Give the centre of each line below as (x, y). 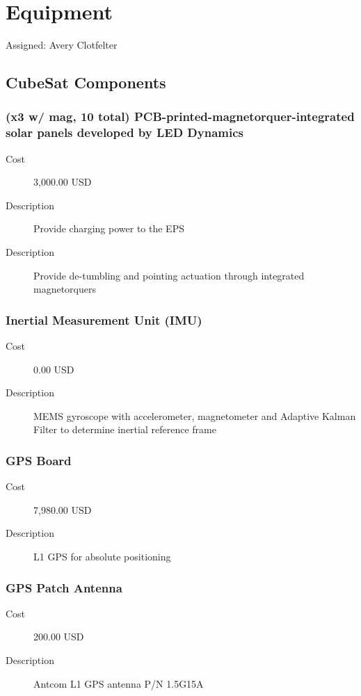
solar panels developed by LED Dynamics (125, 132)
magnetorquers (65, 289)
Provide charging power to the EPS (109, 228)
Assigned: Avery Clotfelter (62, 45)
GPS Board (39, 460)
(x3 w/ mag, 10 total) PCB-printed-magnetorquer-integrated (180, 116)
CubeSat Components (86, 82)
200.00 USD (59, 637)
